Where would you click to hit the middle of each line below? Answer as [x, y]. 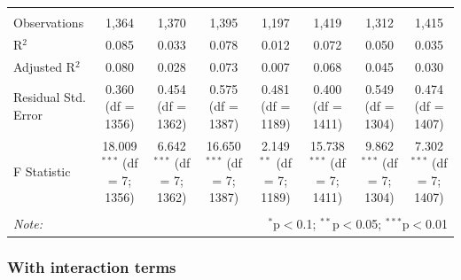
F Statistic [42, 171]
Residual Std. [50, 97]
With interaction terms [92, 267]
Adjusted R [44, 66]
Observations [49, 22]
